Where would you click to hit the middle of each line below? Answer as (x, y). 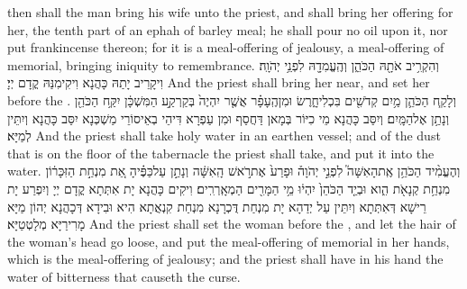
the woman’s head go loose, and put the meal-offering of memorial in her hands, (229, 241)
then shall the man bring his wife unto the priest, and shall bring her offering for (230, 12)
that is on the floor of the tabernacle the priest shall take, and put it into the (221, 153)
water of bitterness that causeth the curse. (124, 276)
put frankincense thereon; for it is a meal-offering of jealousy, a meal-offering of (226, 47)
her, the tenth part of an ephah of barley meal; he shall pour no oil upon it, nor (228, 29)
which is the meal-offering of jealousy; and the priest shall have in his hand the (225, 259)
